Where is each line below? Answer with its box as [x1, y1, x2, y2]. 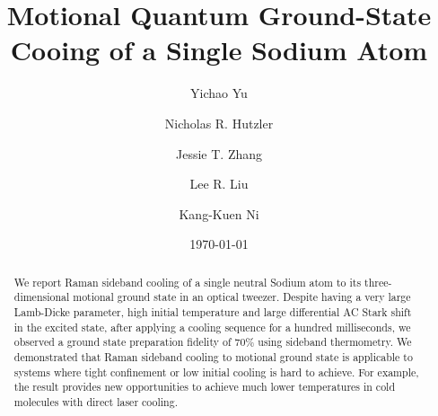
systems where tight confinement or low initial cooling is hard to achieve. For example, [13, 364, 419, 379]
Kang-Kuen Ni [179, 204, 259, 223]
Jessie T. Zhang [176, 144, 262, 163]
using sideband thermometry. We [258, 334, 412, 350]
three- [364, 274, 392, 289]
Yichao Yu [190, 84, 248, 102]
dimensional [13, 289, 70, 305]
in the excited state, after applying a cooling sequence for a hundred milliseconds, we [13, 319, 411, 334]
